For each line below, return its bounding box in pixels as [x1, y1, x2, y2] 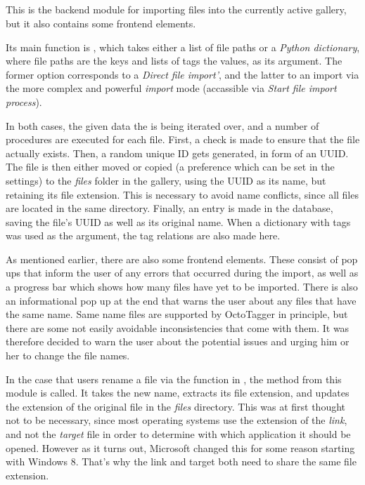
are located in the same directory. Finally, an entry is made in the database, [6, 201, 333, 215]
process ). [6, 94, 42, 109]
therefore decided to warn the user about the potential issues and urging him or [6, 334, 350, 349]
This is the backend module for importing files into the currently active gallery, [6, 2, 347, 17]
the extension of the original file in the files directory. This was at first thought [6, 399, 345, 413]
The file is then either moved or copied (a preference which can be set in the [6, 159, 335, 174]
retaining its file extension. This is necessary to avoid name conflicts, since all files [6, 187, 359, 201]
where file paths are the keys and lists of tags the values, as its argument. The [6, 53, 342, 68]
